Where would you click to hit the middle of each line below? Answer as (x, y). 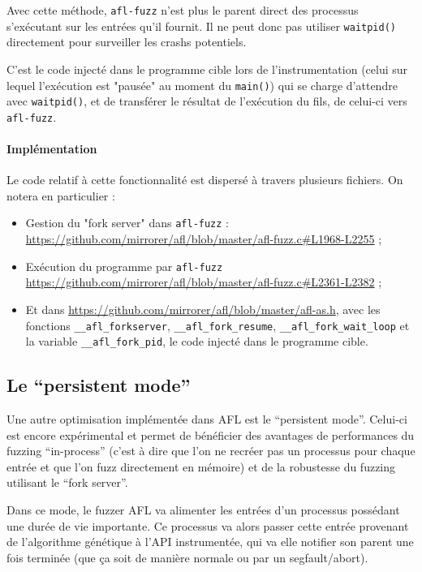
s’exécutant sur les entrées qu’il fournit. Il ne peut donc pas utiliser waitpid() (201, 26)
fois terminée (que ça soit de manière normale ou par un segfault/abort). (187, 557)
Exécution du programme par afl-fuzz (124, 266)
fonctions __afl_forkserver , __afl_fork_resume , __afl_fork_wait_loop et (217, 325)
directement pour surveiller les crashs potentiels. (127, 42)
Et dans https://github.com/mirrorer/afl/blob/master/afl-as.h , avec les (203, 309)
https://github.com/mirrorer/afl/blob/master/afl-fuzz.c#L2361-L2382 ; (204, 282)
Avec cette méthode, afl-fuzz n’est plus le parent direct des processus (183, 10)
